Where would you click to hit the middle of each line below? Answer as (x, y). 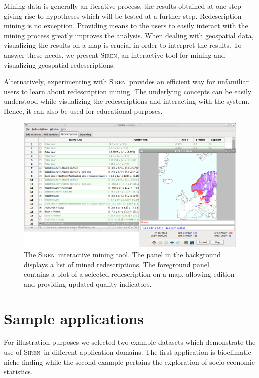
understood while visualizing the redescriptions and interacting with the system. (127, 101)
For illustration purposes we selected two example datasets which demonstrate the (130, 342)
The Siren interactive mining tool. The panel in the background (123, 254)
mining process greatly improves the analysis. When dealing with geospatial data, (129, 35)
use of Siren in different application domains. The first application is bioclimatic (128, 352)
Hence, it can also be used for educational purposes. (83, 111)
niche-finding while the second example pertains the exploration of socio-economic (129, 361)
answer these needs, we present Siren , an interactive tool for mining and (115, 55)
